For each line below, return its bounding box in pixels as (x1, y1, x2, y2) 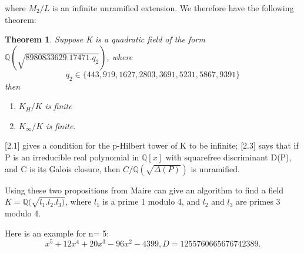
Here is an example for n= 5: (5, 226, 109, 239)
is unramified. (191, 162, 240, 175)
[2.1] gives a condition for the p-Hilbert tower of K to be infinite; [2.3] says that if (5, 139, 299, 152)
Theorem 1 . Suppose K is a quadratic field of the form (5, 33, 205, 45)
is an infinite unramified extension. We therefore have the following (52, 2, 294, 14)
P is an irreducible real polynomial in (5, 150, 139, 163)
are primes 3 (235, 195, 280, 208)
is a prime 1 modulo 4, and (102, 195, 200, 208)
